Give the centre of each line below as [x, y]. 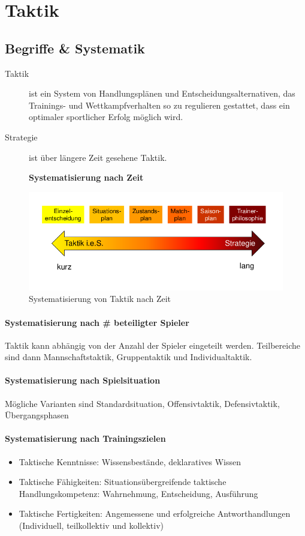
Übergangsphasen [37, 415]
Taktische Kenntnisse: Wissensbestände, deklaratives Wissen [130, 461]
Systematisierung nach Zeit [86, 177]
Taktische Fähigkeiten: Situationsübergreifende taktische [123, 482]
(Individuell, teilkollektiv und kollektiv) [91, 525]
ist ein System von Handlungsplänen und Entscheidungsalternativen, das [162, 93]
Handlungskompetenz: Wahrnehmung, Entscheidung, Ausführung [138, 493]
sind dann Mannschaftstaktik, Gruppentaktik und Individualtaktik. [129, 357]
